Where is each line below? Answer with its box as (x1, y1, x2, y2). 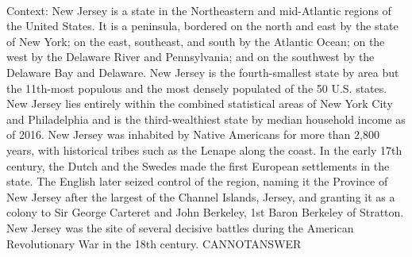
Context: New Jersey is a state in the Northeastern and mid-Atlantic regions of (6, 2, 391, 18)
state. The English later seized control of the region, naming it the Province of (6, 173, 388, 190)
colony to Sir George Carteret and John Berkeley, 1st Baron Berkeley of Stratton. (6, 204, 404, 221)
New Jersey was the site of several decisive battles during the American (6, 219, 354, 236)
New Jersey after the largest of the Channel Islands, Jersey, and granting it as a (6, 188, 395, 205)
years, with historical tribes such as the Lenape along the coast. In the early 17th (6, 141, 402, 158)
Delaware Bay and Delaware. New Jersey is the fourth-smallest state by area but (6, 63, 399, 80)
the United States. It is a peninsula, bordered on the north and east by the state (6, 17, 399, 34)
